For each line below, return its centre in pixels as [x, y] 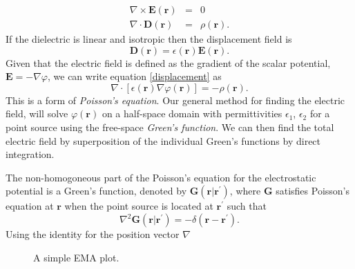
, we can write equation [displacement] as [134, 76]
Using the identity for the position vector [93, 234]
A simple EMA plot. [76, 257]
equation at [30, 206]
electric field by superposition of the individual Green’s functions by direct [163, 140]
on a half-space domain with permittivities [192, 113]
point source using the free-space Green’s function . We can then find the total [170, 127]
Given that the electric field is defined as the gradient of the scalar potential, [168, 62]
